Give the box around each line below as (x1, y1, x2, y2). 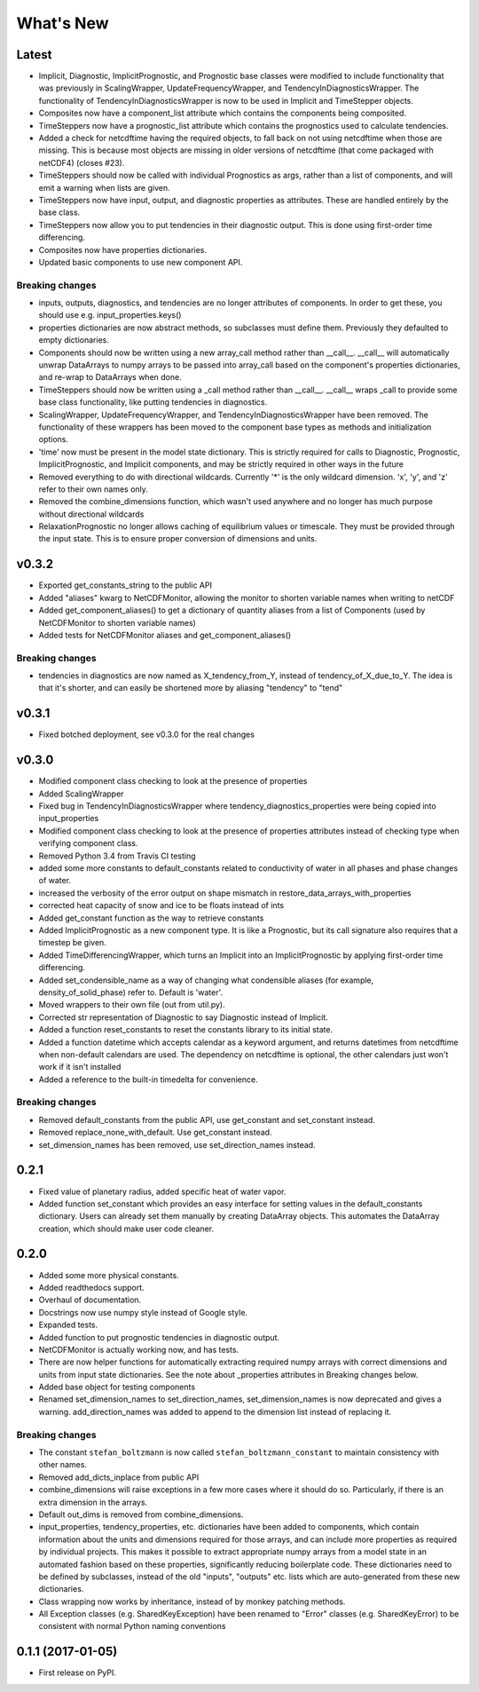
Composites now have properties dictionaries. (38, 244, 208, 255)
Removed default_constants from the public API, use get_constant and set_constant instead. (38, 1114, 376, 1125)
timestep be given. (38, 937, 106, 948)
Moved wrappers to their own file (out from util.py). (38, 1000, 225, 1010)
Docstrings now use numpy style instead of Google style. (38, 1307, 248, 1317)
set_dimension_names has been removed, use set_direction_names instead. (38, 1139, 316, 1150)
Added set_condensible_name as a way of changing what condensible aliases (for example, (38, 975, 374, 985)
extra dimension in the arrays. (38, 1497, 148, 1507)
